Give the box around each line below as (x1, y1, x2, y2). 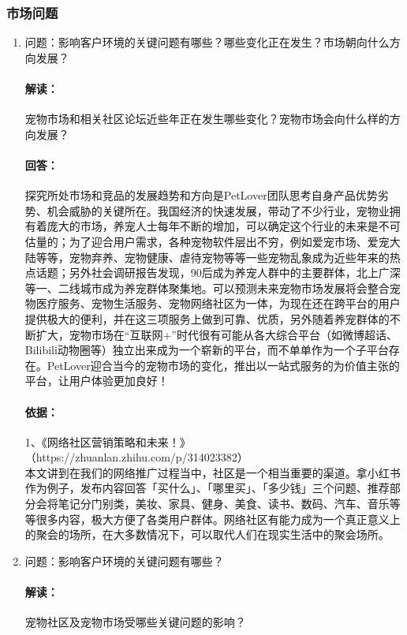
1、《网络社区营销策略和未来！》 (24, 433, 191, 450)
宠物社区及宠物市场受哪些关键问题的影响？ (24, 614, 246, 630)
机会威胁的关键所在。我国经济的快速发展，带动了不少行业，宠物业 (47, 202, 390, 219)
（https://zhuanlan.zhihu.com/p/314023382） (24, 449, 248, 465)
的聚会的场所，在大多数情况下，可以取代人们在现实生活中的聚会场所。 (24, 526, 390, 543)
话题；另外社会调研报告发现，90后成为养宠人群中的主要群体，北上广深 (35, 264, 401, 281)
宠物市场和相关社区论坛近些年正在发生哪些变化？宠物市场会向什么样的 (24, 110, 390, 127)
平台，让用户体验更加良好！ (24, 372, 169, 389)
